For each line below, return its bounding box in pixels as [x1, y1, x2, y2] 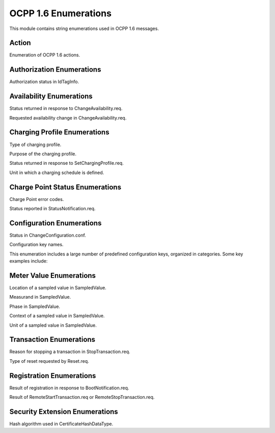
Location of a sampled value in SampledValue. [9, 285, 106, 291]
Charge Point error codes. [9, 196, 64, 202]
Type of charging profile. [9, 141, 62, 148]
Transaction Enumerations [9, 335, 96, 344]
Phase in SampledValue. [9, 303, 61, 309]
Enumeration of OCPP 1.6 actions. [9, 52, 80, 58]
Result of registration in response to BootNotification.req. [9, 385, 129, 391]
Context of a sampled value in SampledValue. [9, 313, 105, 319]
